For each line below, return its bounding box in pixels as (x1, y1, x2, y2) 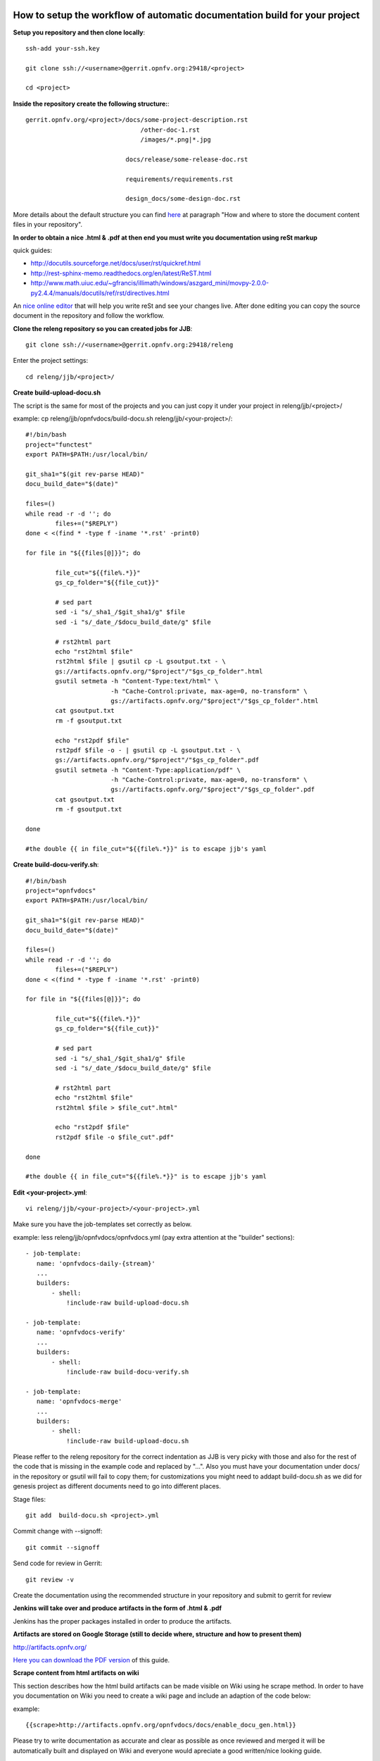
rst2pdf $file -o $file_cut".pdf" (55, 1133, 175, 1141)
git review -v (25, 1575, 74, 1583)
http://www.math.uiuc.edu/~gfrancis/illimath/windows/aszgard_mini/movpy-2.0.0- (30, 279, 270, 287)
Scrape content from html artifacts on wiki (13, 1669, 139, 1677)
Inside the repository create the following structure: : (13, 99, 170, 108)
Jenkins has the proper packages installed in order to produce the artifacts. (13, 1617, 232, 1625)
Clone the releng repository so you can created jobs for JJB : (13, 324, 193, 332)
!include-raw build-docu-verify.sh (65, 1367, 189, 1376)
